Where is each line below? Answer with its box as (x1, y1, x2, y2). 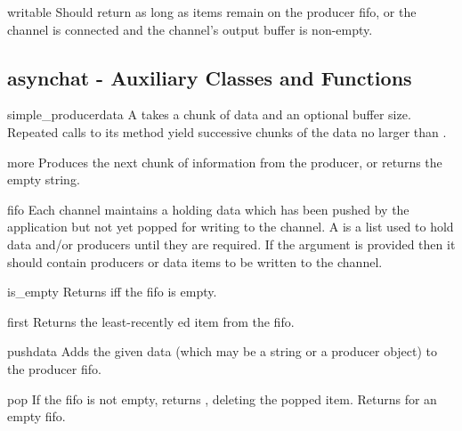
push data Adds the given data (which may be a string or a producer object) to (7, 342, 438, 361)
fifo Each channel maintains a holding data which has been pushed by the (7, 199, 409, 218)
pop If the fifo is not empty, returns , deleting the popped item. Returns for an (7, 389, 437, 408)
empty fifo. (7, 407, 66, 426)
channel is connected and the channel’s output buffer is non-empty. (7, 20, 373, 38)
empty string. (7, 170, 80, 189)
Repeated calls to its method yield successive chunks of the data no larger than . (7, 122, 447, 141)
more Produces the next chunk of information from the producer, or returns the (7, 152, 442, 171)
